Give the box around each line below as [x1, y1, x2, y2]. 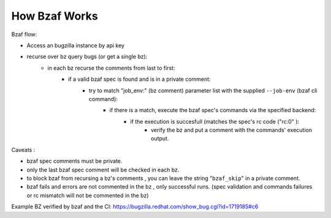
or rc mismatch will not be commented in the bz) [26, 192, 150, 199]
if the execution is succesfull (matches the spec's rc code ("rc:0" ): [130, 118, 300, 125]
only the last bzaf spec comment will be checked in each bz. [26, 166, 180, 173]
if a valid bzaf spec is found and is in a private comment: [68, 75, 211, 83]
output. [151, 135, 169, 142]
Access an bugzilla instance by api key [26, 42, 125, 49]
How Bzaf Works [11, 9, 98, 23]
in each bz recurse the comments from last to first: [47, 64, 175, 72]
